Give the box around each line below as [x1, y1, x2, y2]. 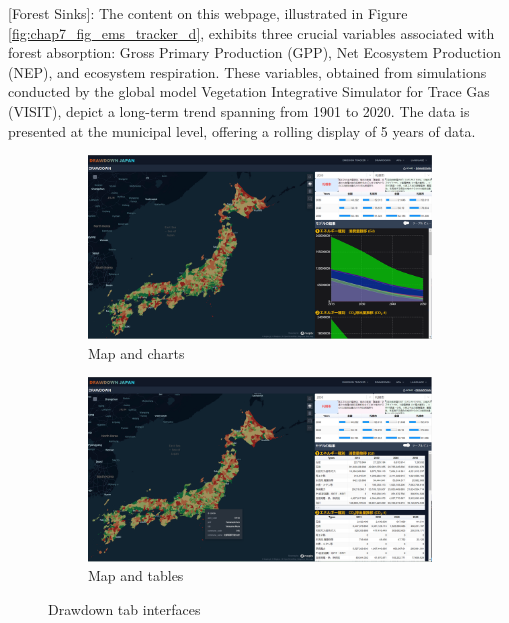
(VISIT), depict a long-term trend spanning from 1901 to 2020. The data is [8, 100, 470, 121]
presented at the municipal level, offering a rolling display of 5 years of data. [8, 120, 476, 141]
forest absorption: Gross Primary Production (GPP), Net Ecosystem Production [8, 42, 501, 63]
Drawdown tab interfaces [48, 598, 201, 619]
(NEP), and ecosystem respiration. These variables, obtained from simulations [8, 61, 487, 82]
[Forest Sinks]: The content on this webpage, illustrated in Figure [8, 3, 408, 23]
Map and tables [88, 565, 184, 586]
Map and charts [88, 342, 185, 363]
